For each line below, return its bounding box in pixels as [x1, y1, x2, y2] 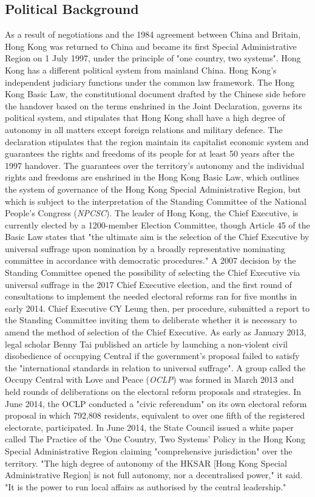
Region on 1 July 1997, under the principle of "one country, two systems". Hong [5, 52, 301, 64]
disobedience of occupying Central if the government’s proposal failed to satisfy [5, 349, 300, 362]
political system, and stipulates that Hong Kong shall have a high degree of [5, 111, 285, 124]
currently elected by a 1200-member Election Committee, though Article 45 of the [5, 218, 310, 231]
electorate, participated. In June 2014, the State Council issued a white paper [5, 420, 294, 433]
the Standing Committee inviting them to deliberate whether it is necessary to [5, 314, 297, 326]
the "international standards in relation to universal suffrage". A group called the [5, 361, 306, 374]
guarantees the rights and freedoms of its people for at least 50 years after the [5, 147, 295, 160]
